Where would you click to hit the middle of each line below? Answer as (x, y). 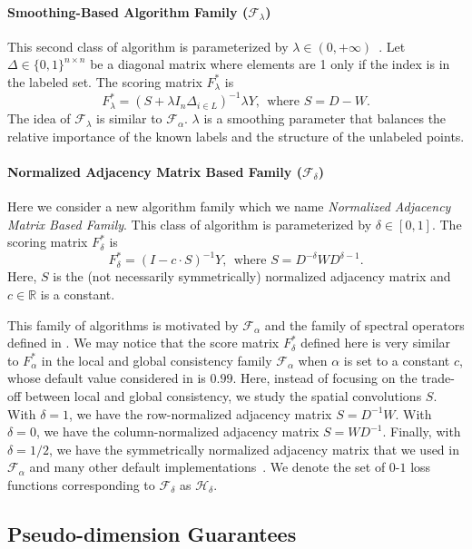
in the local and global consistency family (157, 360)
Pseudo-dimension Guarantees (152, 533)
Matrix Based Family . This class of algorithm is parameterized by (190, 224)
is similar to (129, 118)
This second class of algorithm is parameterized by (148, 46)
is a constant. (78, 294)
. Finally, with (422, 431)
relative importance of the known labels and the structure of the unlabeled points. (236, 136)
